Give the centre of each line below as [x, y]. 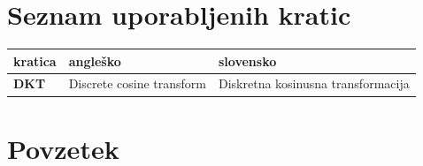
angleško [95, 60]
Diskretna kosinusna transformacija [314, 83]
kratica [35, 60]
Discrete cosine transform [137, 83]
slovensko [247, 60]
